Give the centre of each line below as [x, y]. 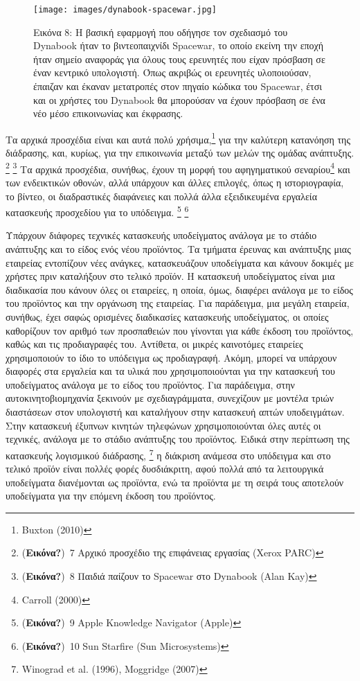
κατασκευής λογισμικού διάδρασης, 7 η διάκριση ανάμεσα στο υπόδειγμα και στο [168, 454]
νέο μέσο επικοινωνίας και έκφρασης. [108, 113]
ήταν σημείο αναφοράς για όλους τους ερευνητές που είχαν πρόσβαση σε [179, 59]
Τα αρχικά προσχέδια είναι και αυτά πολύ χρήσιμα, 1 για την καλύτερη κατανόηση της [178, 138]
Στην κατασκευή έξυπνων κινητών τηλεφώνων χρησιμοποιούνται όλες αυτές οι [163, 425]
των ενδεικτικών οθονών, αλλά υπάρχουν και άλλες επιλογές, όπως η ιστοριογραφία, [175, 182]
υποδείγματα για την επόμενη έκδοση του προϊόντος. [111, 496]
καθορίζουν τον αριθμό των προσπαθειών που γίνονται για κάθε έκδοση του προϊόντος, [180, 330]
